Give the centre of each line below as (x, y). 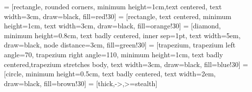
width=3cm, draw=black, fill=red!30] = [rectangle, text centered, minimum (118, 16)
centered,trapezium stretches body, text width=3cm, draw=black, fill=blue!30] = (126, 64)
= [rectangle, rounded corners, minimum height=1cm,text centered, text (113, 6)
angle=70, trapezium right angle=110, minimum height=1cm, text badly (113, 54)
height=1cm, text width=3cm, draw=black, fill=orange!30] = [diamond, (112, 26)
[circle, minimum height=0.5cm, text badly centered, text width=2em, (110, 74)
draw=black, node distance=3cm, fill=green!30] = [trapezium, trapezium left (120, 45)
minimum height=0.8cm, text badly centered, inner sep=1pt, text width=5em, (122, 35)
